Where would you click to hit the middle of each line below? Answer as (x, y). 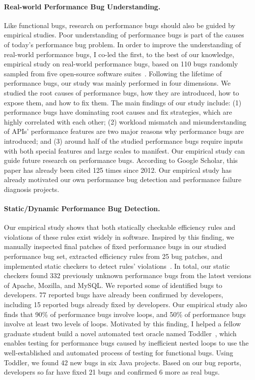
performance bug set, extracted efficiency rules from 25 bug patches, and (113, 256)
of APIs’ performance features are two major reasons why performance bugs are (124, 131)
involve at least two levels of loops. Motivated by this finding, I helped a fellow (123, 324)
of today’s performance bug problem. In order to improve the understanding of (123, 44)
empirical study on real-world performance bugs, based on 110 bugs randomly (121, 64)
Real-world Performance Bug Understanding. (82, 6)
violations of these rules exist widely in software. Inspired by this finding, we (119, 237)
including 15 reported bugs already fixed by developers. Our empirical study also (126, 304)
